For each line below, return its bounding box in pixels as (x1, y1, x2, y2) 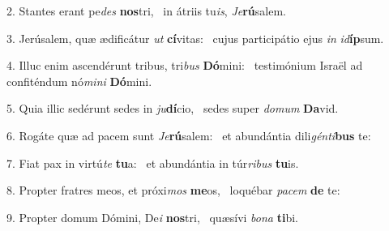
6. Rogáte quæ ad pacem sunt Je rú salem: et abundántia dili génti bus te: (6, 126, 371, 143)
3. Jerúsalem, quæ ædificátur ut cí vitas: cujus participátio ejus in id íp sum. (6, 29, 384, 46)
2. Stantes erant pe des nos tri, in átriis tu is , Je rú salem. (6, 2, 286, 19)
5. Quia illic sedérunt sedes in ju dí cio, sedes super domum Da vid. (6, 100, 339, 117)
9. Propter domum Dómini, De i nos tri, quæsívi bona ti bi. (6, 208, 298, 225)
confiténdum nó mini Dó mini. (6, 72, 152, 89)
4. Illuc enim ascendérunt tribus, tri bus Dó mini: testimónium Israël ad (6, 57, 363, 74)
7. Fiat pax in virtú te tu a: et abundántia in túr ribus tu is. (6, 154, 299, 171)
